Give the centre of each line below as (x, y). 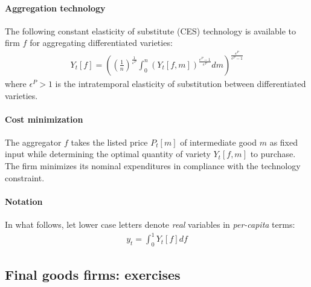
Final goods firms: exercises (93, 275)
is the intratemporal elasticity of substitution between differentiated (181, 83)
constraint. (25, 177)
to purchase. (273, 154)
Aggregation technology (55, 8)
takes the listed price (109, 142)
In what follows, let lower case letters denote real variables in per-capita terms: (150, 224)
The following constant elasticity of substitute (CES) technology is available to (151, 31)
